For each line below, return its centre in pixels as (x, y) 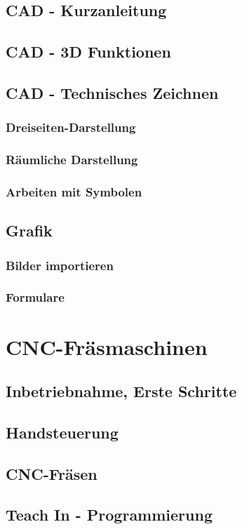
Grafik (29, 230)
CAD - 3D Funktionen (88, 52)
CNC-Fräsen (52, 473)
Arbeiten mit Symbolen (74, 191)
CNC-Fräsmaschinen (107, 346)
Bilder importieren (60, 265)
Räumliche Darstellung (72, 160)
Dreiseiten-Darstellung (71, 127)
